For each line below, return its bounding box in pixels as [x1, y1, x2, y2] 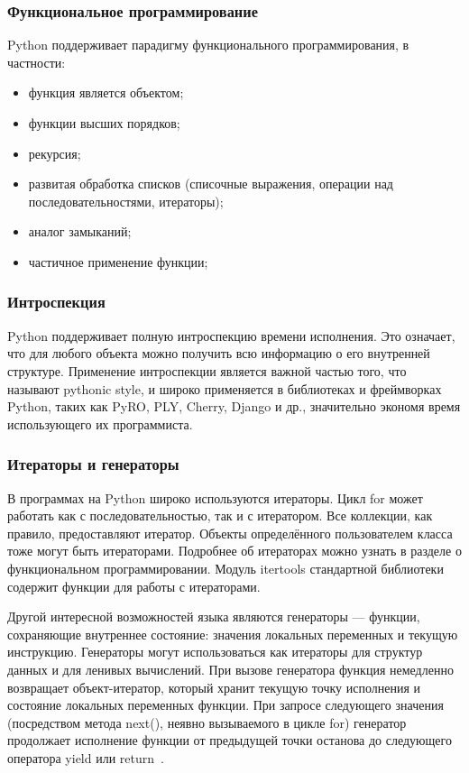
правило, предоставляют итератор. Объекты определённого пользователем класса [7, 523, 453, 542]
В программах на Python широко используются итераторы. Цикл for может [7, 488, 423, 507]
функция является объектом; [28, 83, 184, 102]
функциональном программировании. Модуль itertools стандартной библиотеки [7, 558, 444, 577]
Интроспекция [7, 290, 106, 313]
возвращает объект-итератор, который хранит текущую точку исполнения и [7, 677, 421, 696]
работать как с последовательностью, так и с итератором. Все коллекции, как [7, 506, 433, 525]
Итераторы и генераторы [7, 453, 179, 475]
